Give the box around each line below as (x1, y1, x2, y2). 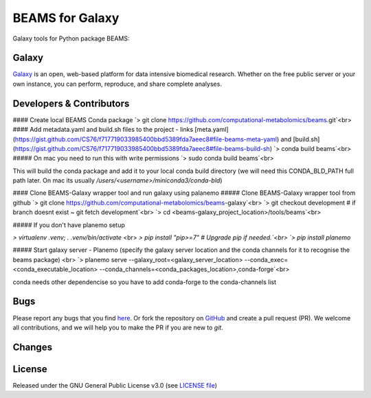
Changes (12, 341, 53, 353)
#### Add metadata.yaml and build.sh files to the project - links (12, 126, 194, 134)
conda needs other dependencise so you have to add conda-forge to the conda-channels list (12, 278, 277, 286)
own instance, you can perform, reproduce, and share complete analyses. (12, 80, 223, 88)
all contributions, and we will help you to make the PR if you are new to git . (12, 323, 223, 331)
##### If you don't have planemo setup (12, 220, 125, 229)
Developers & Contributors (12, 97, 130, 109)
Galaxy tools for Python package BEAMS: (12, 34, 130, 43)
